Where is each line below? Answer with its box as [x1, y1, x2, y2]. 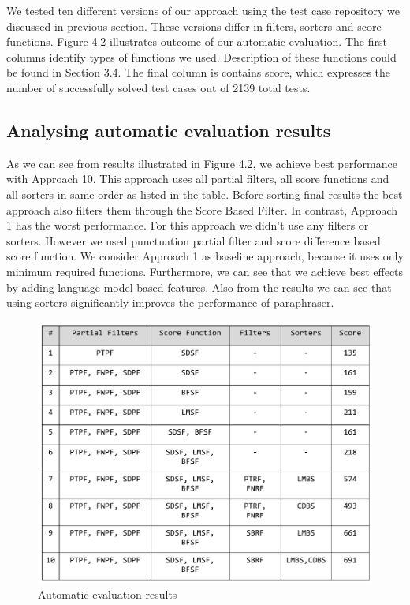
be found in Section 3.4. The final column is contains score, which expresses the [6, 64, 391, 80]
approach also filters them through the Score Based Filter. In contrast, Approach [6, 201, 398, 218]
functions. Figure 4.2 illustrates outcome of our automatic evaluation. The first [6, 33, 387, 50]
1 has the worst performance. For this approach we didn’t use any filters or [6, 217, 369, 233]
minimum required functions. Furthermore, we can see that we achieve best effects [6, 263, 404, 279]
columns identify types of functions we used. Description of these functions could [6, 48, 397, 65]
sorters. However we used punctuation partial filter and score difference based [6, 232, 381, 248]
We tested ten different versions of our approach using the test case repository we [6, 2, 400, 18]
